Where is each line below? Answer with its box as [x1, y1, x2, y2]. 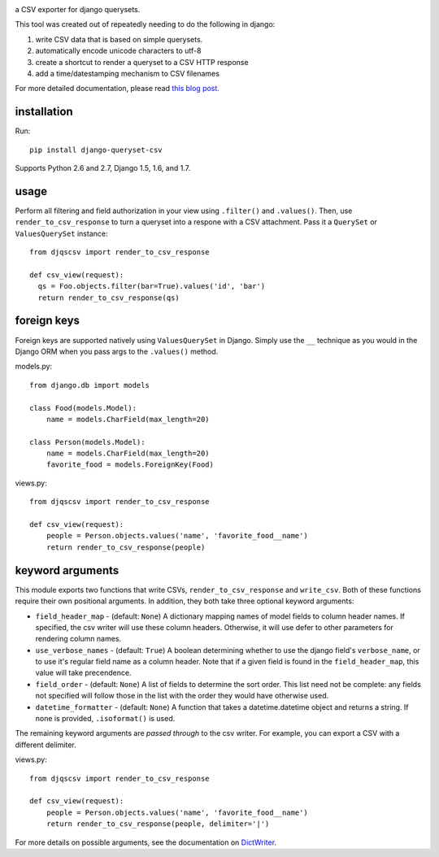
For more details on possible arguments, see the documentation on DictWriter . [15, 837, 276, 847]
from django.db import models [29, 381, 150, 389]
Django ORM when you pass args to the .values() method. [15, 346, 219, 356]
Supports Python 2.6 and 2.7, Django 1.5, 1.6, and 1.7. [15, 163, 191, 173]
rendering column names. [35, 634, 122, 644]
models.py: [15, 362, 53, 372]
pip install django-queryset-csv [29, 145, 163, 154]
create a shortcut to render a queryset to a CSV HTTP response [35, 57, 249, 67]
